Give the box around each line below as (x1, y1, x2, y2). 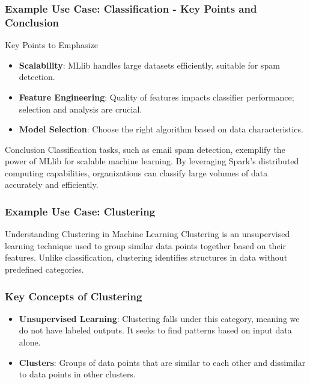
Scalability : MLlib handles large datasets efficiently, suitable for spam (19, 58, 280, 71)
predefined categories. (5, 263, 84, 276)
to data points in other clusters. (19, 368, 136, 380)
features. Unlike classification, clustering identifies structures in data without (5, 251, 288, 264)
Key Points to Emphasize (5, 39, 98, 51)
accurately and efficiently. (5, 178, 99, 191)
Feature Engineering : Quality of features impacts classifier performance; (19, 90, 294, 103)
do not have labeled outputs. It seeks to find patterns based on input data (19, 324, 292, 336)
